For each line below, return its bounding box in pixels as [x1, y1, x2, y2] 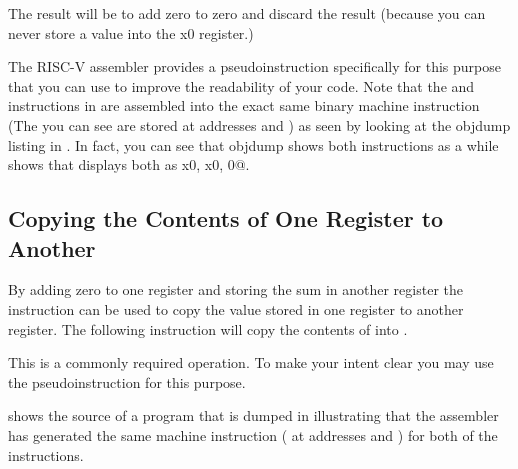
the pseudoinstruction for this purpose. [8, 371, 246, 392]
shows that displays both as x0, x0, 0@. [8, 154, 250, 175]
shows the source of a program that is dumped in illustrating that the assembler [8, 405, 499, 426]
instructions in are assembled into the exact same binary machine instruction [8, 95, 480, 116]
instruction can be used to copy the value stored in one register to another [8, 298, 464, 319]
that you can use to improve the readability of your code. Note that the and [8, 75, 475, 96]
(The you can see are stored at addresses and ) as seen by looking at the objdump [8, 114, 511, 135]
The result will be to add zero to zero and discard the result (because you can [8, 3, 486, 23]
